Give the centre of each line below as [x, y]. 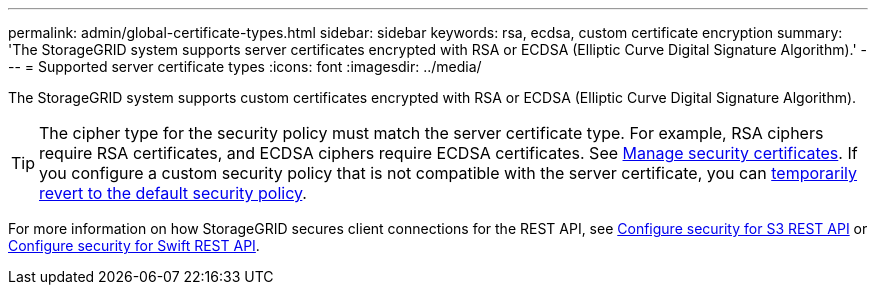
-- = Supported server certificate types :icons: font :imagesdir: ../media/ [245, 66]
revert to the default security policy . [173, 193]
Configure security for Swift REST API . [134, 245]
